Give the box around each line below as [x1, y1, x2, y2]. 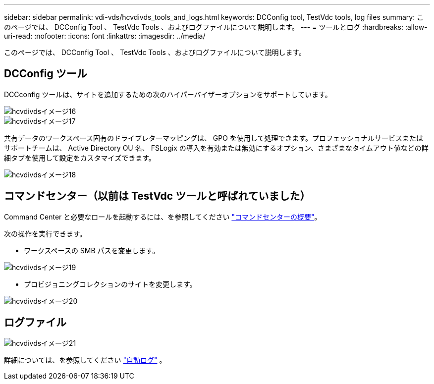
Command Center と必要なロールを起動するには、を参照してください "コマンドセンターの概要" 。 [4, 212, 322, 221]
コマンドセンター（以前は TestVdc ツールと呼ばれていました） [4, 190, 311, 203]
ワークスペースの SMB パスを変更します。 [24, 246, 160, 255]
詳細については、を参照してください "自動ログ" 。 [4, 355, 166, 364]
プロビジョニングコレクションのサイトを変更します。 [24, 279, 197, 288]
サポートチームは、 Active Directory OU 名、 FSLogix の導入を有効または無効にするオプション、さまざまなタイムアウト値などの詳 [4, 143, 429, 152]
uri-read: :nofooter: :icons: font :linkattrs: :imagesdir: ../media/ [4, 32, 206, 40]
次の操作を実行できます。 [4, 229, 87, 238]
